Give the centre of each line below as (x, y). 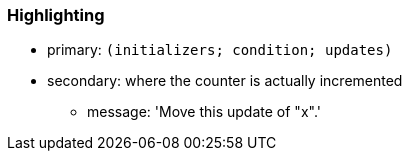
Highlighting (56, 15)
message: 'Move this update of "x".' (204, 112)
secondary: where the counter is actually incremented (225, 81)
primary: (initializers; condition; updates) (220, 50)
